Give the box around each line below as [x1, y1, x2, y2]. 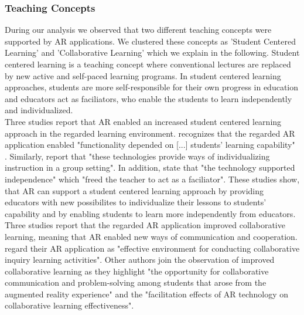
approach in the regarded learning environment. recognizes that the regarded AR [5, 127, 295, 139]
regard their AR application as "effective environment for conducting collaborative [5, 242, 300, 254]
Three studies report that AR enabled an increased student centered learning [5, 115, 282, 127]
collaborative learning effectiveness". [5, 299, 134, 311]
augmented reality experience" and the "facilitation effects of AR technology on [5, 287, 289, 300]
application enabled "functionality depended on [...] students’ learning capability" [5, 138, 295, 151]
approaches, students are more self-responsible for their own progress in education [5, 81, 299, 93]
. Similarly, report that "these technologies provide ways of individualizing [5, 150, 270, 162]
